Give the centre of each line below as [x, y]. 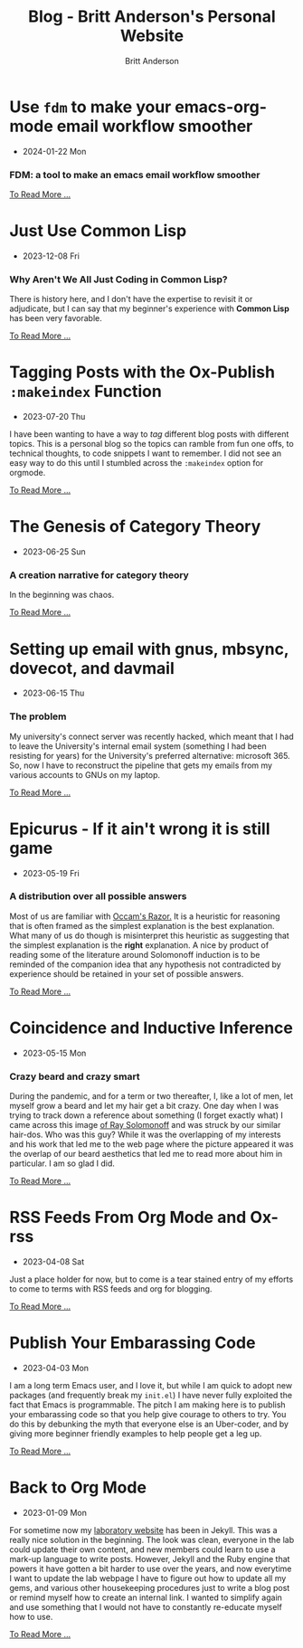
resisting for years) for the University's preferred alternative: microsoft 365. [150, 755]
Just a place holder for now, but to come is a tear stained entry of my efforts [151, 1279]
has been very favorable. [56, 318]
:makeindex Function [86, 392]
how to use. [31, 1616]
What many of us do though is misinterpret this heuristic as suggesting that [149, 935]
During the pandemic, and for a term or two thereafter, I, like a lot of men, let [151, 1096]
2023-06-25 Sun [54, 552]
